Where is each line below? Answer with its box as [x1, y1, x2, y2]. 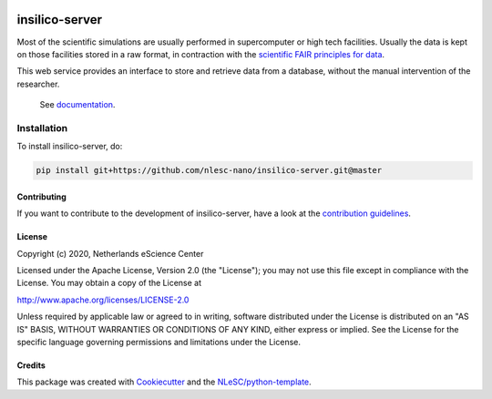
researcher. [16, 78, 60, 89]
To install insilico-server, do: [16, 141, 123, 152]
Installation [16, 121, 68, 134]
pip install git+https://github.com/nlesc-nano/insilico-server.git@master [36, 165, 383, 176]
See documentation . [39, 99, 116, 110]
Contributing [16, 191, 67, 202]
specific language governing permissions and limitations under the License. [16, 336, 301, 347]
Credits [16, 360, 46, 371]
